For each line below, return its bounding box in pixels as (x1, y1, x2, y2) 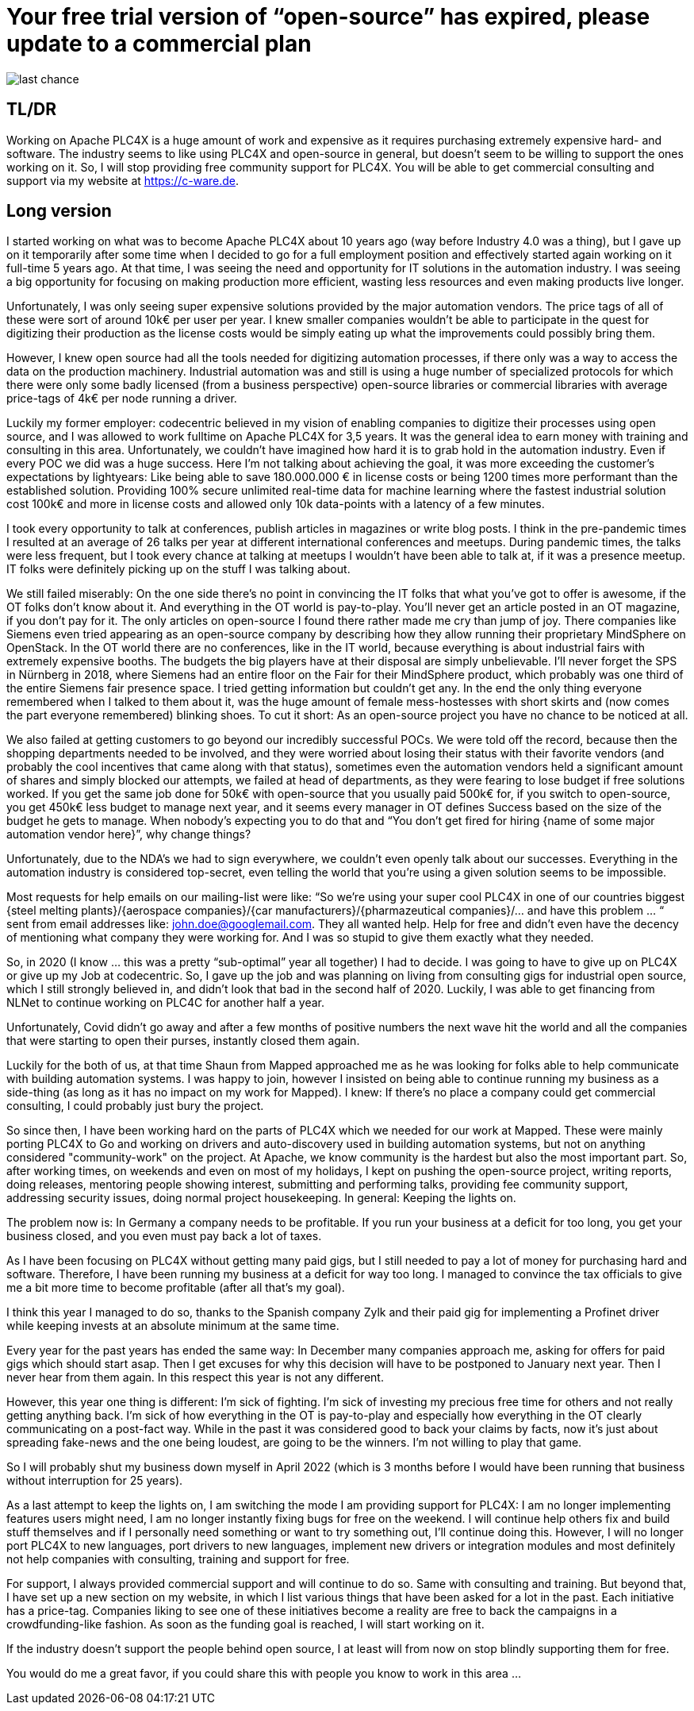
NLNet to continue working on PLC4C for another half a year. (6, 996, 324, 1010)
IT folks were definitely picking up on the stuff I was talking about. (6, 562, 351, 576)
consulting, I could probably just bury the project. (6, 1099, 264, 1113)
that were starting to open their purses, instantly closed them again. (6, 1034, 360, 1048)
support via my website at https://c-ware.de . (6, 173, 240, 187)
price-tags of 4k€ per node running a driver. (6, 391, 237, 406)
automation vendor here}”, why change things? (6, 827, 251, 842)
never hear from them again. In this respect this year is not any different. (6, 1370, 384, 1385)
